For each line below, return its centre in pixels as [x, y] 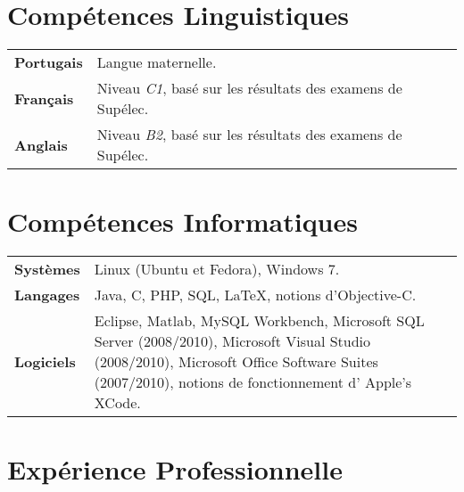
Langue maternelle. [157, 62]
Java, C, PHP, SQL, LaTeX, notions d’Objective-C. [255, 295]
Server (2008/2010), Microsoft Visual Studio [232, 341]
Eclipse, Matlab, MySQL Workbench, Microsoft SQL [259, 321]
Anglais [41, 144]
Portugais [49, 62]
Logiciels [45, 362]
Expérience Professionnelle [175, 469]
